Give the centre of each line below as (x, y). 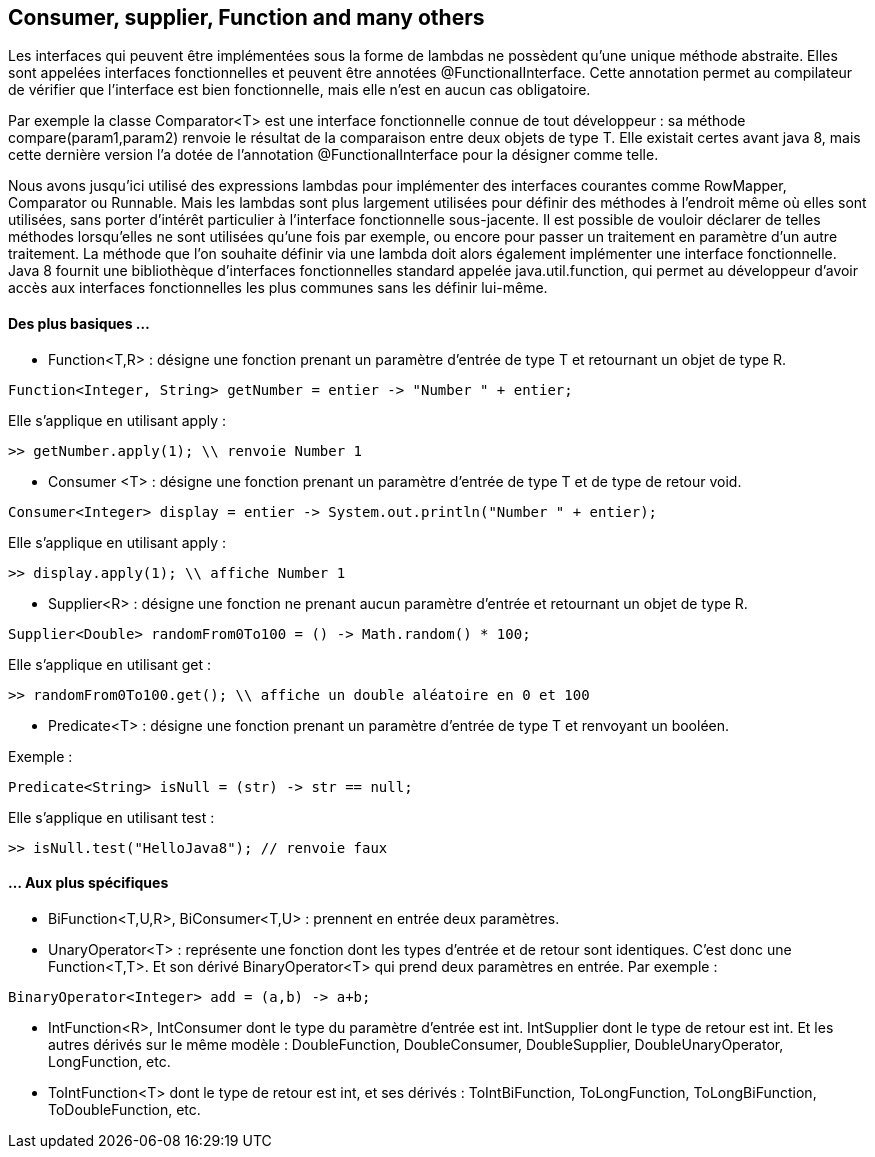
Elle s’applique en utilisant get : (110, 664)
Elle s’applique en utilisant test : (111, 817)
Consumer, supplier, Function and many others (246, 17)
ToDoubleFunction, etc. (124, 1109)
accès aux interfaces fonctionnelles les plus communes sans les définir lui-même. (278, 288)
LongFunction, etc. (109, 1061)
